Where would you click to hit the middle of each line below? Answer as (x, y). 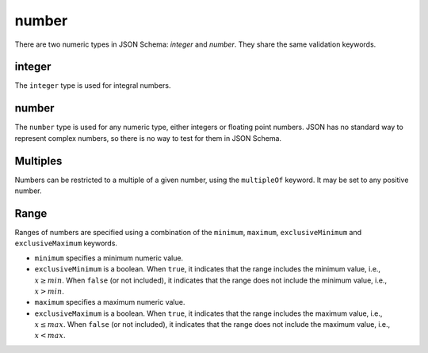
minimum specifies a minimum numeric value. (109, 258)
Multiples (38, 161)
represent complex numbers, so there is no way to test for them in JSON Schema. (148, 138)
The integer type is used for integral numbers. (93, 85)
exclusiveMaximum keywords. (66, 243)
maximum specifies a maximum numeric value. (110, 302)
